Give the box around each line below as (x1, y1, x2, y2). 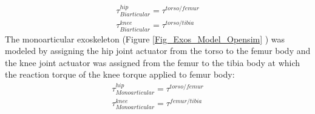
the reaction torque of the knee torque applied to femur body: (5, 68, 235, 81)
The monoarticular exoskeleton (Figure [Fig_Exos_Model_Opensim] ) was (5, 32, 285, 45)
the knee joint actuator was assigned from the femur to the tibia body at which (5, 56, 300, 69)
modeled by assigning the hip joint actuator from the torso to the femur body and (5, 44, 311, 57)
